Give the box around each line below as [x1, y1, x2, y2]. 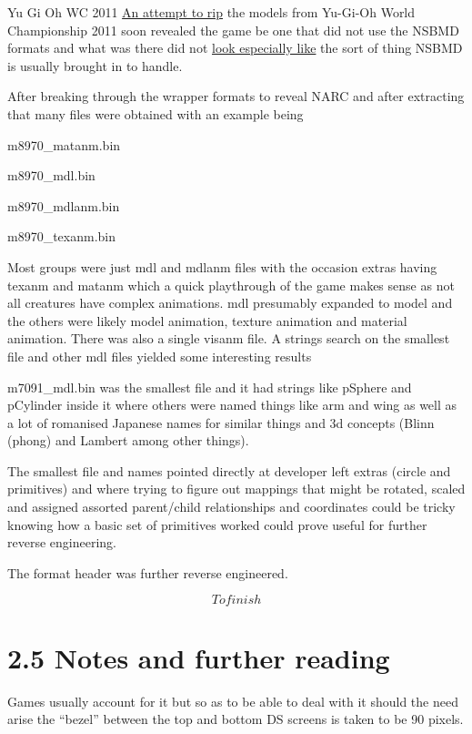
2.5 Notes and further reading [7, 638, 390, 676]
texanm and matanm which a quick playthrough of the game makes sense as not [7, 275, 455, 294]
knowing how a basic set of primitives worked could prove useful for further [7, 515, 427, 534]
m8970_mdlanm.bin [7, 196, 120, 215]
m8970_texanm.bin [7, 227, 116, 246]
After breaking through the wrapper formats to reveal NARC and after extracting [7, 87, 465, 106]
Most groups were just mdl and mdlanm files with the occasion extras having [7, 257, 437, 276]
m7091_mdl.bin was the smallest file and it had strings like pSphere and [7, 377, 412, 396]
